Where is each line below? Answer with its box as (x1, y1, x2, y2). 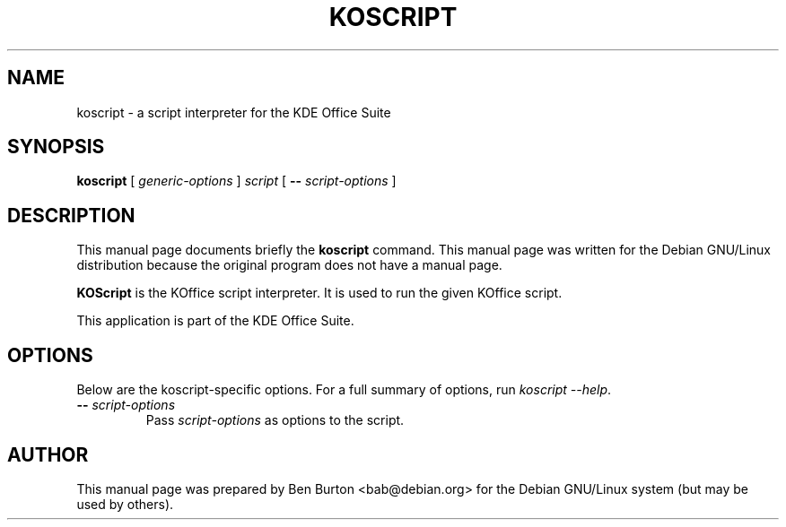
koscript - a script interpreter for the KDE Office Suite (76, 104, 391, 120)
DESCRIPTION (7, 203, 135, 227)
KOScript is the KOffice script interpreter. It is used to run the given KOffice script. (76, 285, 563, 301)
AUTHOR (7, 443, 89, 466)
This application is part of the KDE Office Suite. (76, 313, 354, 329)
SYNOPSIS (7, 135, 105, 159)
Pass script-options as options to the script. (145, 412, 405, 428)
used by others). (76, 496, 174, 512)
